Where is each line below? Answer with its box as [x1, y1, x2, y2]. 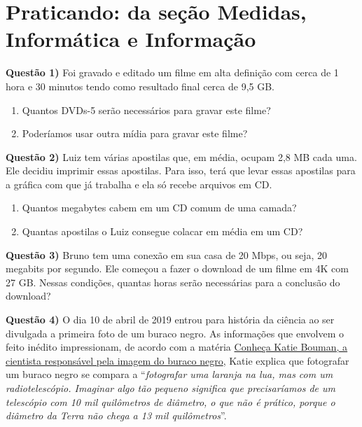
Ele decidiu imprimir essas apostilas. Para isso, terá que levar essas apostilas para [6, 163, 356, 178]
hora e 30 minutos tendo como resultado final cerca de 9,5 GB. [6, 78, 274, 93]
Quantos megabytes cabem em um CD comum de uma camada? [22, 200, 297, 215]
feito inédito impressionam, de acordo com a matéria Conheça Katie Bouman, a [6, 339, 348, 354]
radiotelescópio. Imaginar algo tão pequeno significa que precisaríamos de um [6, 381, 335, 395]
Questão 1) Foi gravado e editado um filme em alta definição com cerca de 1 [6, 65, 339, 80]
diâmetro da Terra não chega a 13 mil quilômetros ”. [6, 408, 227, 423]
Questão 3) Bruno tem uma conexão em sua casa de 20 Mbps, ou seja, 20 [6, 247, 327, 262]
